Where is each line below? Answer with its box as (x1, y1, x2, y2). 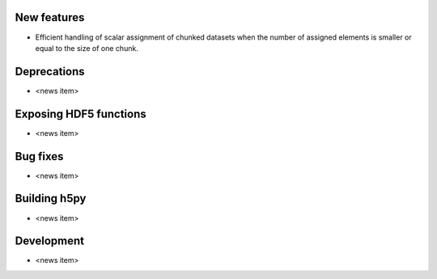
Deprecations (15, 65, 85, 78)
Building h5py (15, 192, 87, 205)
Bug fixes (15, 150, 64, 163)
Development (15, 235, 85, 248)
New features (15, 11, 85, 24)
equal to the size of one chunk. (35, 43, 139, 53)
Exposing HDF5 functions (15, 107, 146, 120)
